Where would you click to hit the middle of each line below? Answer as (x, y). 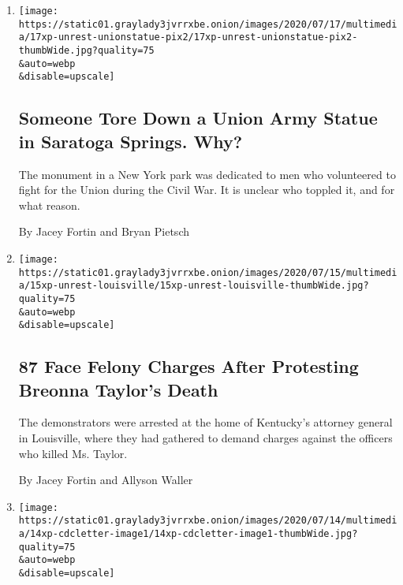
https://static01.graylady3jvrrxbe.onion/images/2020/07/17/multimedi (208, 24)
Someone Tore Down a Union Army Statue (198, 118)
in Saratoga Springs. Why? (131, 141)
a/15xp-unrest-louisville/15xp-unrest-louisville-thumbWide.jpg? (194, 286)
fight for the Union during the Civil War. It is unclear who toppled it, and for (207, 190)
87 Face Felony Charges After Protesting (188, 366)
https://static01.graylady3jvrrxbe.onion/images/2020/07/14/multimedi (208, 521)
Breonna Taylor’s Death (118, 389)
